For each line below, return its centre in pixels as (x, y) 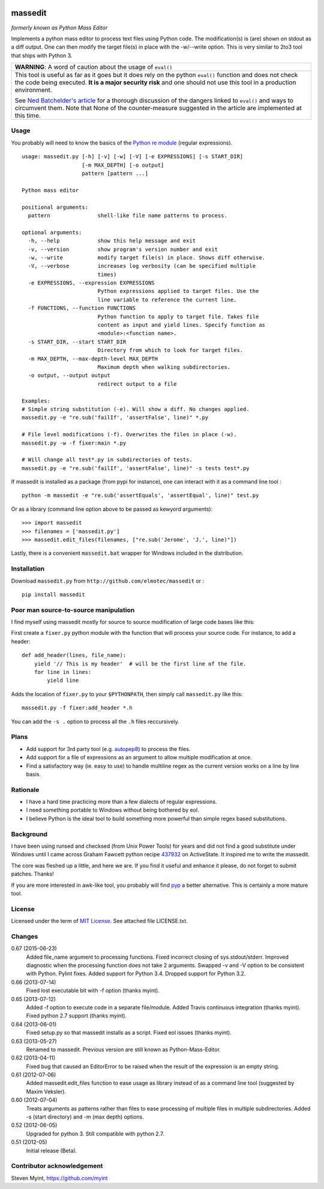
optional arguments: (52, 232)
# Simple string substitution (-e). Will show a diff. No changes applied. (136, 409)
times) (107, 274)
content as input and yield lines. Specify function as (181, 325)
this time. (28, 116)
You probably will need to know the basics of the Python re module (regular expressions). (122, 143)
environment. (33, 90)
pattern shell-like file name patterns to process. (127, 215)
